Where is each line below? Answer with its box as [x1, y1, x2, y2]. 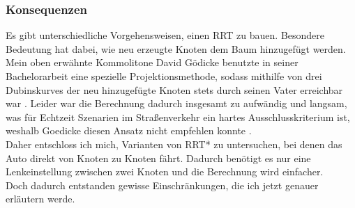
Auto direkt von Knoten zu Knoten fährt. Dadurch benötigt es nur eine [6, 150, 311, 165]
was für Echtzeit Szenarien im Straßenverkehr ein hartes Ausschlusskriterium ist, [6, 109, 350, 124]
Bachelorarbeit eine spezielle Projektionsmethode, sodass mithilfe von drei [6, 69, 322, 83]
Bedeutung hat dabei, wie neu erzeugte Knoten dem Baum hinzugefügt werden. [6, 41, 346, 56]
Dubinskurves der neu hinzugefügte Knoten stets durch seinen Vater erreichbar [6, 82, 343, 97]
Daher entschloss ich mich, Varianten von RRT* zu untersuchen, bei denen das [6, 136, 342, 151]
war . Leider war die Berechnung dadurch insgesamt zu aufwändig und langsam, [6, 96, 347, 111]
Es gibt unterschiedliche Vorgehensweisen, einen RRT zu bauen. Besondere [6, 28, 325, 42]
